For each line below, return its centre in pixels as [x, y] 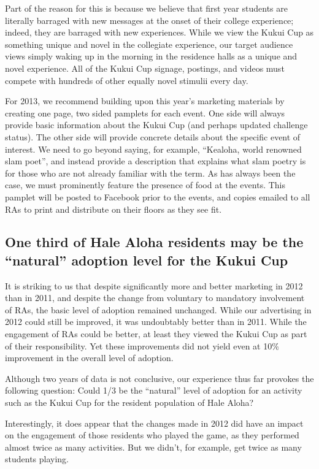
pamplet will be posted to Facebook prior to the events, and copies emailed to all [158, 196]
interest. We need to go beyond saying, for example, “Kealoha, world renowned [153, 149]
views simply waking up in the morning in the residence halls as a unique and [151, 56]
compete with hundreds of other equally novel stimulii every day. [127, 80]
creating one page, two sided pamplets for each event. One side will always [145, 112]
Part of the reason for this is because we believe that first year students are [146, 8]
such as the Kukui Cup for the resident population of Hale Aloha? [129, 402]
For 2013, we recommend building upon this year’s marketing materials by [145, 101]
